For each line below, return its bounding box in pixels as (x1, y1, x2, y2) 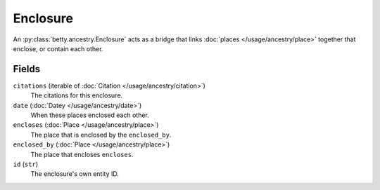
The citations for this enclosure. (30, 91, 123, 100)
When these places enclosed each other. (30, 111, 149, 119)
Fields (13, 63, 41, 75)
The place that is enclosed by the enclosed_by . (30, 130, 172, 139)
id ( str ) (13, 160, 39, 168)
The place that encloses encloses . (30, 150, 134, 158)
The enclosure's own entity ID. (30, 170, 119, 178)
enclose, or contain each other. (13, 44, 103, 53)
